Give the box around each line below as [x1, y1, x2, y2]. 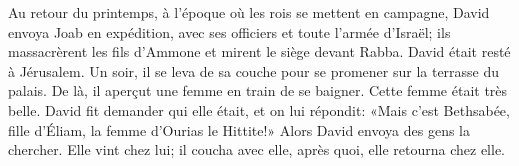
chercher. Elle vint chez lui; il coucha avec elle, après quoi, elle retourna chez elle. [8, 139, 506, 160]
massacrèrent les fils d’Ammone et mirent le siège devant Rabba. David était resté [8, 41, 511, 62]
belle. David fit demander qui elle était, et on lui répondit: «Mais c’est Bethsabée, [8, 99, 510, 120]
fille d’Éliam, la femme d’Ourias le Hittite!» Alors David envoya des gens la [8, 119, 470, 140]
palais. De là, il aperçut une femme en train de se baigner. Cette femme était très [8, 80, 508, 101]
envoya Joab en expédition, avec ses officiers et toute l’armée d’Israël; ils [8, 21, 451, 42]
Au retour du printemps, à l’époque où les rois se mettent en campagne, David [8, 2, 490, 22]
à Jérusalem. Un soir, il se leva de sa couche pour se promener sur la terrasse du [8, 60, 500, 81]
